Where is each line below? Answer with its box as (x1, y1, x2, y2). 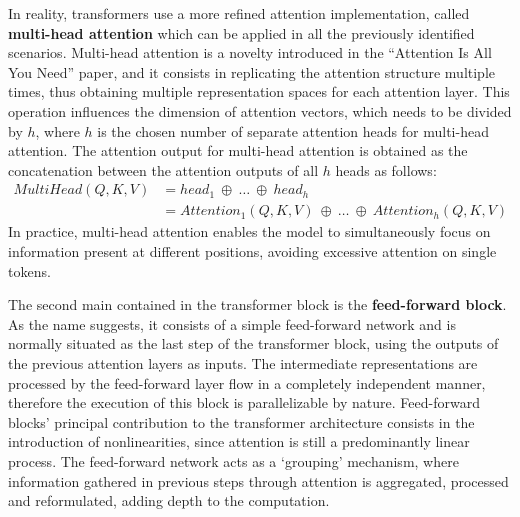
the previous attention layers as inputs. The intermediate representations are (8, 352, 478, 373)
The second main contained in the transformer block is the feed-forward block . (8, 294, 507, 315)
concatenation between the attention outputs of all (8, 159, 319, 180)
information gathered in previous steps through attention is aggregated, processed (8, 470, 509, 491)
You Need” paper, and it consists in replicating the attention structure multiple (8, 61, 495, 82)
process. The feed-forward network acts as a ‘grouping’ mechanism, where (8, 450, 459, 471)
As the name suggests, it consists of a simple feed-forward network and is (8, 313, 456, 334)
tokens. (8, 260, 51, 281)
